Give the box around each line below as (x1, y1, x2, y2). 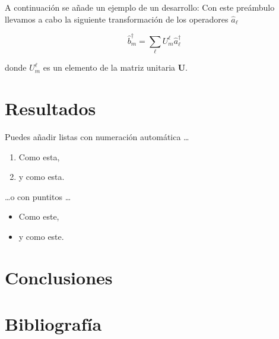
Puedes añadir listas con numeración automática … (5, 130, 189, 142)
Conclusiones (5, 265, 113, 289)
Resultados (5, 96, 96, 121)
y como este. (18, 230, 64, 242)
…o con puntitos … (5, 190, 71, 202)
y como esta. (18, 170, 65, 183)
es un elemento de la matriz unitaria (43, 61, 176, 74)
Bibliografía (5, 312, 102, 336)
